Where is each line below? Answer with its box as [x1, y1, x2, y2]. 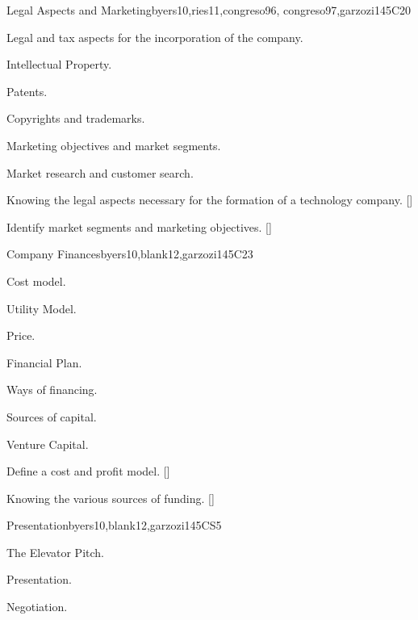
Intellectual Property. [6, 56, 112, 73]
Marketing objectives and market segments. [6, 136, 221, 153]
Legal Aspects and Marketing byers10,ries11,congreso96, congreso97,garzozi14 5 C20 [6, 2, 411, 18]
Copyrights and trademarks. [6, 110, 145, 127]
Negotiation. [6, 598, 68, 615]
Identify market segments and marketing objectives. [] [6, 218, 272, 235]
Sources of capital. [6, 408, 97, 425]
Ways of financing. [6, 381, 98, 398]
